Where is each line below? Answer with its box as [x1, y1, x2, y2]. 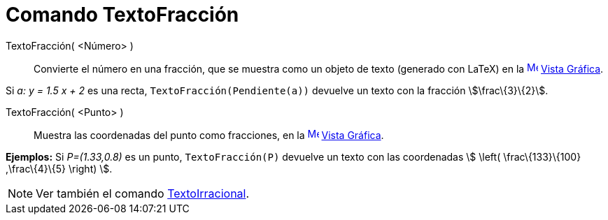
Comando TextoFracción [6, 3, 239, 27]
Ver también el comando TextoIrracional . [36, 186, 250, 200]
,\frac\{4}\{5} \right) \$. [6, 162, 113, 175]
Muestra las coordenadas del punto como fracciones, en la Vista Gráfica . [34, 129, 384, 141]
